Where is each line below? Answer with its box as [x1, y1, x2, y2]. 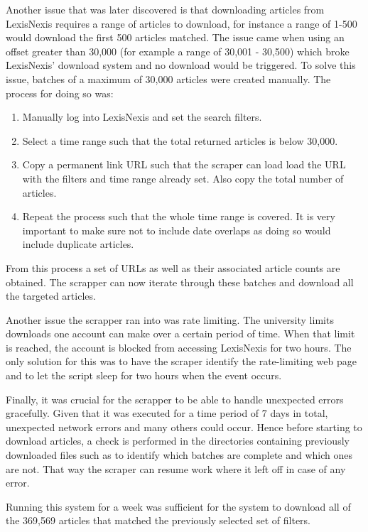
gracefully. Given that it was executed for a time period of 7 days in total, [6, 406, 328, 420]
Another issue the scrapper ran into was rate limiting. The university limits [6, 312, 334, 327]
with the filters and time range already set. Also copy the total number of [22, 170, 344, 185]
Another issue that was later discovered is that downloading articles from [6, 2, 325, 16]
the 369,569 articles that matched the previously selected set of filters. [6, 513, 311, 528]
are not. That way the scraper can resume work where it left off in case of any [6, 461, 346, 476]
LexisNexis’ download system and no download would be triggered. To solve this [6, 58, 356, 72]
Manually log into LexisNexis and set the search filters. [22, 109, 262, 124]
